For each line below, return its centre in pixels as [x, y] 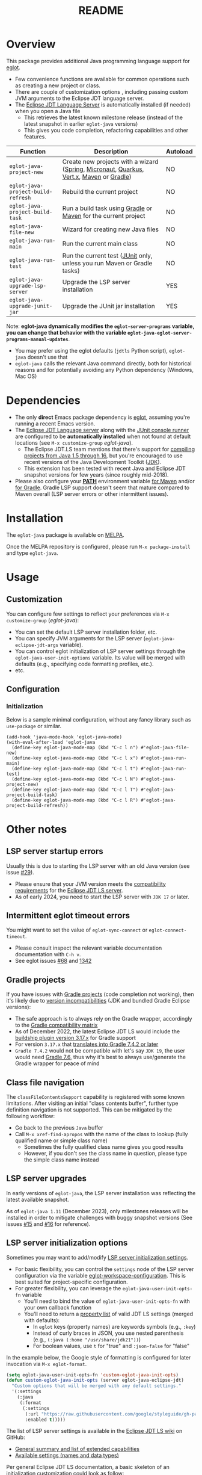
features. [35, 137]
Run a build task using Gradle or [107, 208]
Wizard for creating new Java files [111, 229]
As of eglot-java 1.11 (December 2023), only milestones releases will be [97, 1211]
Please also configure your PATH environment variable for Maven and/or [105, 481]
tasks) [71, 270]
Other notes [37, 829]
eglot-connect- [168, 930]
